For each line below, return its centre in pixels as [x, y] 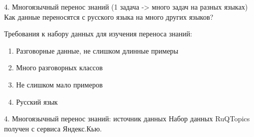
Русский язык [37, 101]
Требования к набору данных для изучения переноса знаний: [98, 34]
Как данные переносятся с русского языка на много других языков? [109, 16]
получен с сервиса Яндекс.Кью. [53, 128]
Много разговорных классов [59, 67]
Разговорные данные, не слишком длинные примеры [97, 50]
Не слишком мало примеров [59, 84]
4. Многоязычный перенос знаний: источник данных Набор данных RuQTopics [127, 119]
